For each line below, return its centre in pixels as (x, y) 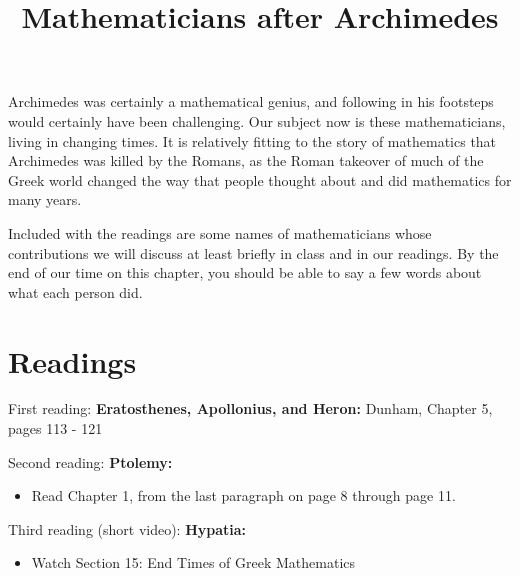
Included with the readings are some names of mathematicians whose (220, 232)
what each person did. (75, 291)
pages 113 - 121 (55, 428)
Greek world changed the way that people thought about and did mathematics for (260, 179)
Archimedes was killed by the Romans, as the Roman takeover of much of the (246, 160)
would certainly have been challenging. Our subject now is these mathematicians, (257, 120)
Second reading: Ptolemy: (90, 461)
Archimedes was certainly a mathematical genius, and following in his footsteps (251, 101)
